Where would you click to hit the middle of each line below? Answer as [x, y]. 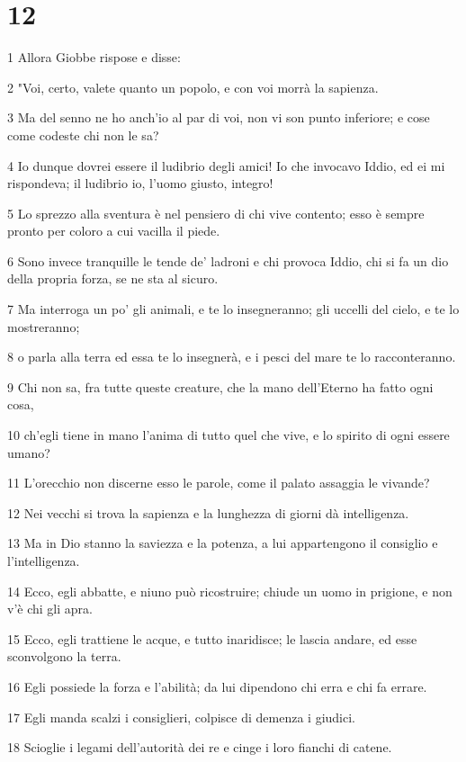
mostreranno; [44, 326]
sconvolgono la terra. [64, 656]
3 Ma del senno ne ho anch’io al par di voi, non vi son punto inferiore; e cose [219, 117]
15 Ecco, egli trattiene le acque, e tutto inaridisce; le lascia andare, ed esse [212, 638]
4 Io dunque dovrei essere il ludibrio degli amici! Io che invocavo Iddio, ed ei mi [226, 165]
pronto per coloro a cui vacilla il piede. [114, 231]
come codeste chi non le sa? [83, 134]
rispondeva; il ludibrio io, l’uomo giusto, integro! [140, 183]
